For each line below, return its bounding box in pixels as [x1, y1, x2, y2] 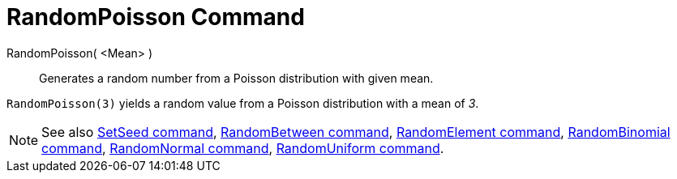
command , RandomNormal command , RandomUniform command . [41, 139, 444, 156]
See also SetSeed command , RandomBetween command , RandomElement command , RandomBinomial [41, 123, 671, 140]
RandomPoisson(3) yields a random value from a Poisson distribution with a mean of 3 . [6, 96, 479, 110]
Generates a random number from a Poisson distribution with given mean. [39, 70, 434, 85]
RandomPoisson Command [6, 3, 305, 31]
